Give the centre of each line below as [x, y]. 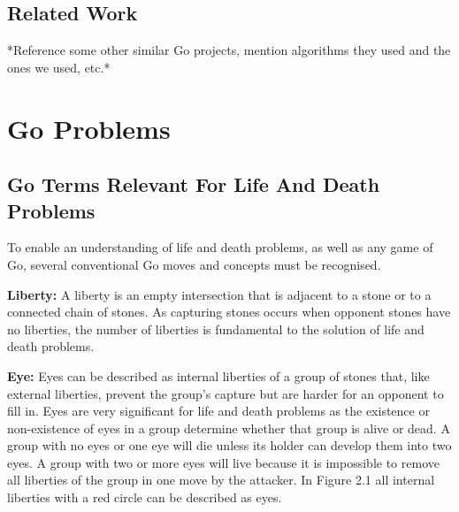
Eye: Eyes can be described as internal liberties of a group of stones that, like [218, 375]
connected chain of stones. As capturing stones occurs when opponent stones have [229, 312]
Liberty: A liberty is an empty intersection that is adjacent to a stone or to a [219, 294]
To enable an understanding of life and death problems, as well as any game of [220, 247]
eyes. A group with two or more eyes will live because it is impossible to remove [223, 462]
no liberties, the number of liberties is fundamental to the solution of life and [216, 329]
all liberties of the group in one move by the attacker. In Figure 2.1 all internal [221, 480]
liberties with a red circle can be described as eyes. [145, 497]
